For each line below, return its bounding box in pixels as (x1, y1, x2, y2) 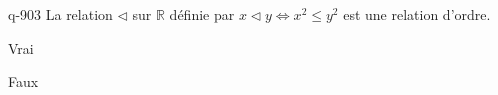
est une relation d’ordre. (343, 4, 491, 24)
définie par (169, 4, 235, 24)
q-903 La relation (8, 4, 113, 24)
